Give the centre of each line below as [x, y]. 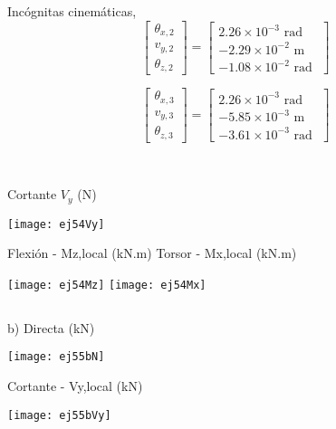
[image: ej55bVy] [59, 415]
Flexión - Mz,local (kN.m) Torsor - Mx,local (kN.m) [152, 253]
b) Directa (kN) [51, 327]
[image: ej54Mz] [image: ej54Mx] [107, 285]
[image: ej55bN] [56, 357]
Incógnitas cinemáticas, [72, 11]
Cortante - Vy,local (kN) [75, 386]
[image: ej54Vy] [56, 224]
